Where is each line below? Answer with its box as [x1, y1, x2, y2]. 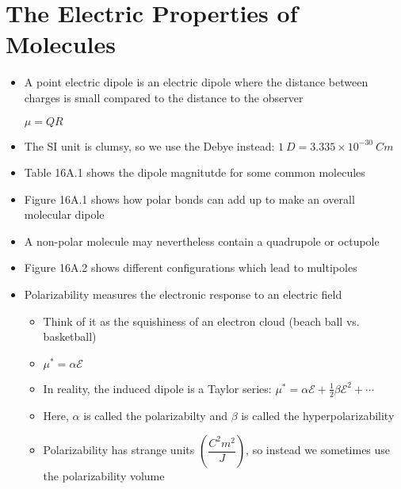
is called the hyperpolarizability [241, 407, 395, 423]
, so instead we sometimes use [246, 441, 391, 458]
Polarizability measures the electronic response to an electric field [24, 286, 342, 303]
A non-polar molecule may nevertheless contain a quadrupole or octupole [24, 232, 380, 249]
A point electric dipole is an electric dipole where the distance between [24, 74, 369, 90]
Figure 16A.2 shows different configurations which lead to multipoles [24, 259, 357, 276]
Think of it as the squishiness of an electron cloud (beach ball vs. [43, 312, 360, 329]
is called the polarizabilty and [83, 407, 227, 423]
